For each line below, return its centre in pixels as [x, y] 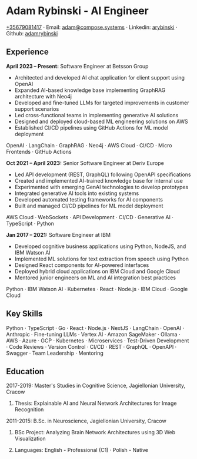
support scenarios [37, 109]
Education [25, 372]
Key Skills [24, 314]
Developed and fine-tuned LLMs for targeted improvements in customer [102, 103]
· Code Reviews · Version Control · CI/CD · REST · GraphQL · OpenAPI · [91, 346]
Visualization [30, 439]
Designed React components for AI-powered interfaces [82, 265]
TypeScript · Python [30, 223]
